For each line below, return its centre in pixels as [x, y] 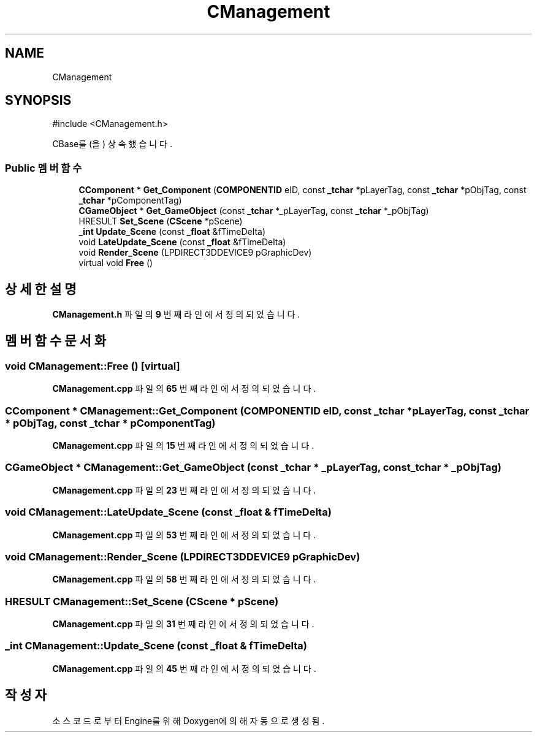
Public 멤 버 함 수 [44, 168]
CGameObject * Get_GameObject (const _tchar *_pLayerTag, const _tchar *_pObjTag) [254, 211]
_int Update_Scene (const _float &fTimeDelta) [172, 232]
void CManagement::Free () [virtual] [93, 366]
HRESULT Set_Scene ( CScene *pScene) [161, 221]
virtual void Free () [116, 263]
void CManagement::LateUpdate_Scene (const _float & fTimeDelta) [168, 512]
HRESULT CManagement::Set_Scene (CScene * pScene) [142, 601]
